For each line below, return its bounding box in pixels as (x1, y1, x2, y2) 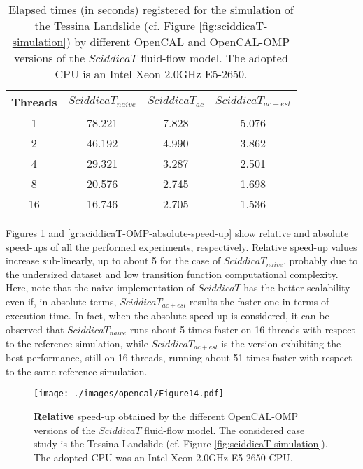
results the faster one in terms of (189, 294, 329, 308)
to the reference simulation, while (6, 335, 148, 350)
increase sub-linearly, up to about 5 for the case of (6, 253, 221, 268)
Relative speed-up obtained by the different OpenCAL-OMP (34, 408, 299, 423)
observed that (6, 322, 64, 337)
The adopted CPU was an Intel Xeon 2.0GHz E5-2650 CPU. (34, 449, 293, 464)
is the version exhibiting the (221, 335, 341, 350)
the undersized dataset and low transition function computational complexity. (6, 266, 339, 281)
